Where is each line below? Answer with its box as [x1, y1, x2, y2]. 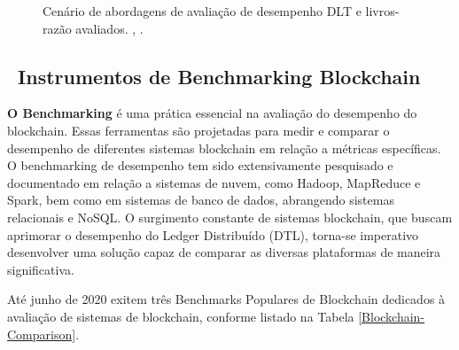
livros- [365, 2, 400, 19]
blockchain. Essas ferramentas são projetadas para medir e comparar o [7, 121, 390, 139]
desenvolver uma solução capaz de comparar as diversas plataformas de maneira [7, 243, 441, 261]
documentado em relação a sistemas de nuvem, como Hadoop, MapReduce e [7, 173, 421, 191]
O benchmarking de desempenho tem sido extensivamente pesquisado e [7, 156, 393, 175]
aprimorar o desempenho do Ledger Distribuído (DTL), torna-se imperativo [7, 225, 419, 244]
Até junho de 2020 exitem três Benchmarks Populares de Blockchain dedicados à [7, 290, 446, 308]
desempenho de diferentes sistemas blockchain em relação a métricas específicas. [7, 138, 441, 157]
